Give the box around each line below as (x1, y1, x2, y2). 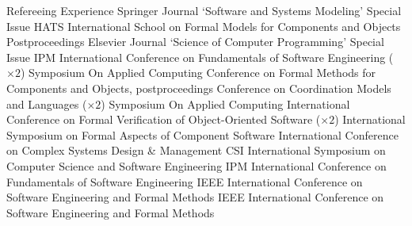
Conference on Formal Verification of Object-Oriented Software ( (6, 111, 321, 128)
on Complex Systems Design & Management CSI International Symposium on (6, 142, 386, 159)
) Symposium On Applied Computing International (101, 95, 350, 112)
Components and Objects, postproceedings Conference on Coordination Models (6, 79, 391, 96)
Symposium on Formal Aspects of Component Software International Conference (6, 126, 399, 143)
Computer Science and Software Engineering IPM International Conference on (6, 157, 387, 174)
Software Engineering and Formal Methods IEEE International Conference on (6, 189, 384, 205)
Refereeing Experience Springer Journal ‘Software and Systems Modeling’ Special (6, 2, 402, 18)
